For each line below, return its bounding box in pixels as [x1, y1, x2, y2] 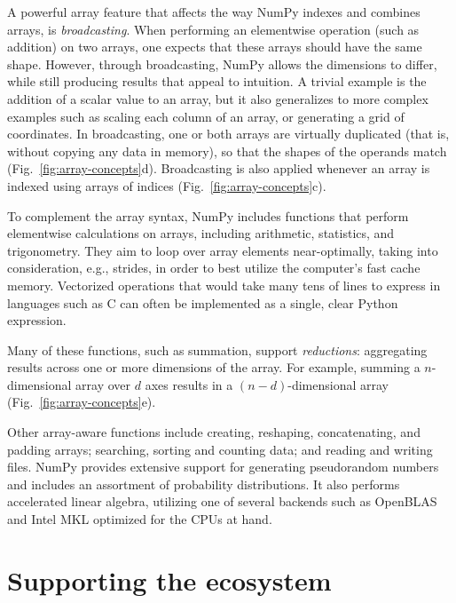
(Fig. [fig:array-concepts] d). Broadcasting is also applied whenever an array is [7, 159, 430, 178]
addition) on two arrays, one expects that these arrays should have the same [7, 37, 422, 56]
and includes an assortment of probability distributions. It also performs [7, 474, 400, 493]
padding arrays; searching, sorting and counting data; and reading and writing [7, 440, 433, 458]
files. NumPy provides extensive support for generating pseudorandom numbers [7, 457, 439, 476]
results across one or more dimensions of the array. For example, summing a [7, 358, 421, 377]
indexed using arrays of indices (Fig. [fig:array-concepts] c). [7, 176, 326, 194]
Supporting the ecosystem [7, 561, 332, 598]
